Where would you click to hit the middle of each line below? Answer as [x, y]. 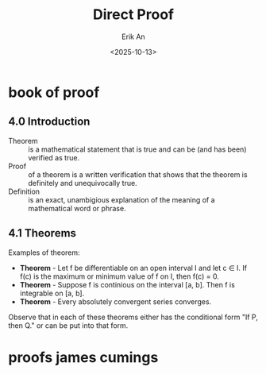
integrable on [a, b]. [52, 293]
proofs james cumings [83, 357]
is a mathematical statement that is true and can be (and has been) [137, 149]
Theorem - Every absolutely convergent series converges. [116, 301]
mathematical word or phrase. [77, 208]
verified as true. [54, 157]
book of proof [54, 92]
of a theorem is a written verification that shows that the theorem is [138, 174]
